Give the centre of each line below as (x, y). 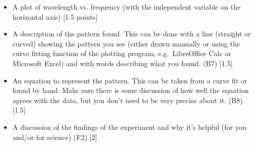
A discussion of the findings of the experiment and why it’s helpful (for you (129, 127)
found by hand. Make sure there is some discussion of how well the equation (131, 90)
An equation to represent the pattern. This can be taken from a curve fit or (130, 80)
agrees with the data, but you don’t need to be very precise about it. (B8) (128, 100)
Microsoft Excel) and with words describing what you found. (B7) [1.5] (122, 63)
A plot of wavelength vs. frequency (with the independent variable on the (126, 7)
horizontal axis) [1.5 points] (55, 16)
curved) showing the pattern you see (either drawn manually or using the (126, 43)
